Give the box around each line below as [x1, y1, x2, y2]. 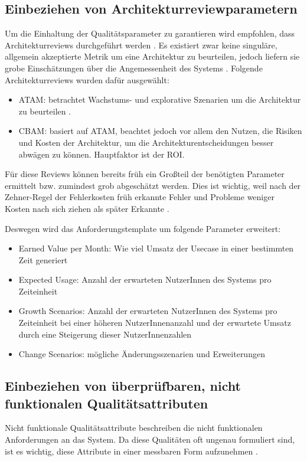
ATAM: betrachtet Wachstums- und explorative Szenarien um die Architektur [18, 93, 301, 106]
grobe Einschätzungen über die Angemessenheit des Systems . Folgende [5, 61, 263, 74]
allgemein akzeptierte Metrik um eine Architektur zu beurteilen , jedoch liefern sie [5, 50, 300, 63]
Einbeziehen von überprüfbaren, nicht [5, 377, 241, 395]
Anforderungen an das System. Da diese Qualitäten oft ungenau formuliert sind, [5, 433, 295, 446]
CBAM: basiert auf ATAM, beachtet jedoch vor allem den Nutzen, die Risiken [18, 125, 302, 137]
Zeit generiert [18, 253, 68, 266]
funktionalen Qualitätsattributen [5, 394, 208, 412]
